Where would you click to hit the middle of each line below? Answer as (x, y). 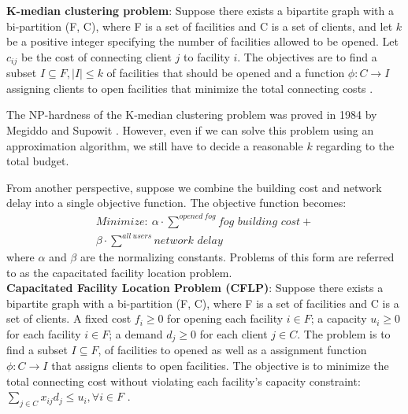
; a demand (136, 334)
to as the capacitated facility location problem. (119, 272)
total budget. (38, 161)
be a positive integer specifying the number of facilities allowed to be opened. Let (202, 41)
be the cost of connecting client (96, 56)
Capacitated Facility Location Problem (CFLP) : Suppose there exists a (195, 288)
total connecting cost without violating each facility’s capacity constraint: (184, 381)
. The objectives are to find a (307, 56)
